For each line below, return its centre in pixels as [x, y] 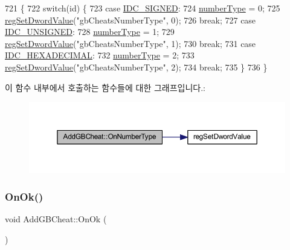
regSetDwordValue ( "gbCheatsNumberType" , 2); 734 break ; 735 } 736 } [136, 67]
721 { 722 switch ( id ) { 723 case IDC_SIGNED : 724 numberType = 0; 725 [143, 8]
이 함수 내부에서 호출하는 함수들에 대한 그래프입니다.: [105, 87]
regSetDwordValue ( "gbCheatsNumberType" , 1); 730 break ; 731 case [130, 43]
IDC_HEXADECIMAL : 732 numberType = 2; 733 [100, 55]
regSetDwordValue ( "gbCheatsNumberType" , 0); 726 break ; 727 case [130, 20]
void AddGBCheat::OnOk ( [56, 219]
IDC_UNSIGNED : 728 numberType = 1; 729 [90, 32]
